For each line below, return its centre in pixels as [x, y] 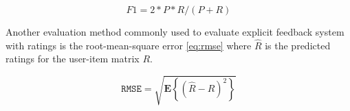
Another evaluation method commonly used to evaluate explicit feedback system [175, 32]
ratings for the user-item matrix [73, 59]
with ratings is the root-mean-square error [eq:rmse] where [129, 45]
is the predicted [298, 45]
